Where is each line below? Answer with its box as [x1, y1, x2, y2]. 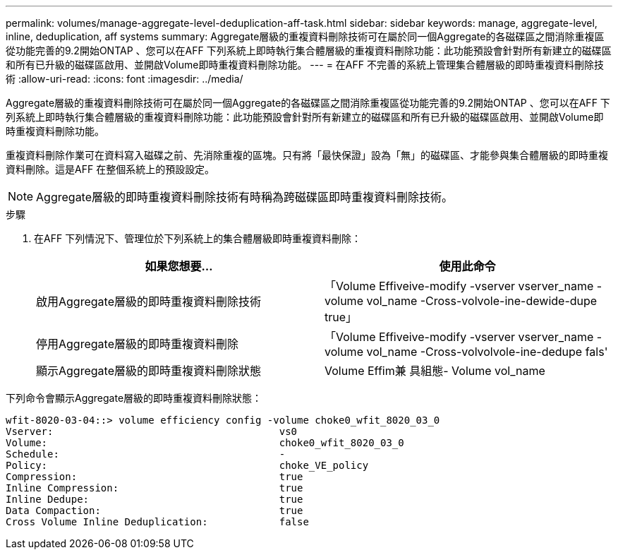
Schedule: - [6, 448, 286, 460]
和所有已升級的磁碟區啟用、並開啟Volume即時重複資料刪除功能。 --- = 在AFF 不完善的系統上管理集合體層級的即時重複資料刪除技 [6, 59, 604, 71]
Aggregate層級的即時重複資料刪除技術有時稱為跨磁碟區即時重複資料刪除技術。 [36, 190, 454, 204]
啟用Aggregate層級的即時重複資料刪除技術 [36, 294, 261, 309]
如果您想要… [145, 259, 213, 273]
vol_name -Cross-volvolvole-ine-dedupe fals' [366, 345, 608, 359]
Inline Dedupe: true [6, 494, 303, 505]
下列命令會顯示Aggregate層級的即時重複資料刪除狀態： [6, 392, 262, 404]
